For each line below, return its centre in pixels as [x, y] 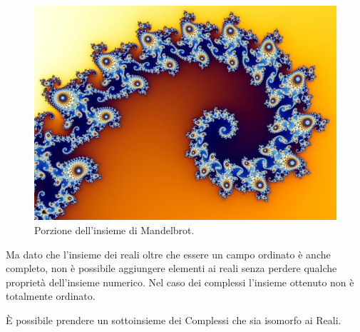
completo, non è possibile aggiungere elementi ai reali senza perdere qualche [171, 268]
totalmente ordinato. [51, 296]
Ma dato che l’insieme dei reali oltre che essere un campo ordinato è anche [168, 254]
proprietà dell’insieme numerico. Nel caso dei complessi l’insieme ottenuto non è [180, 282]
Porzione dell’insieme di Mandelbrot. [114, 230]
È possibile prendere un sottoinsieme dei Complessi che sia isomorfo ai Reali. [174, 320]
